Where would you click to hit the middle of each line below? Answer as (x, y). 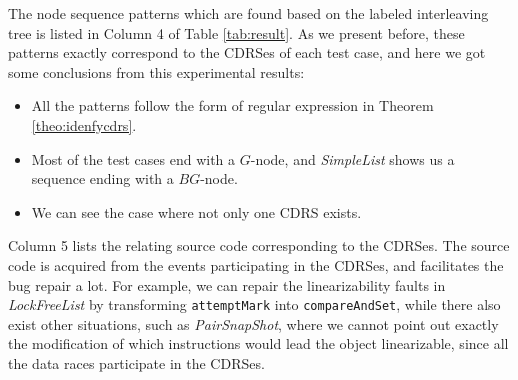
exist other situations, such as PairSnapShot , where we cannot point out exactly (253, 323)
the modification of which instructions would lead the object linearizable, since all (258, 343)
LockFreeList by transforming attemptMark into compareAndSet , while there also (254, 304)
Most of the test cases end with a (133, 158)
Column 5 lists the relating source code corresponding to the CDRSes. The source (259, 245)
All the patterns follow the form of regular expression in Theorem (232, 105)
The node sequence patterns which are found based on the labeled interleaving (248, 13)
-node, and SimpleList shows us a (352, 158)
